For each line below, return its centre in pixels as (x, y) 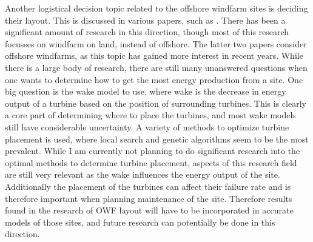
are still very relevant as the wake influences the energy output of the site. (143, 174)
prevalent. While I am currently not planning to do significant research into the (153, 151)
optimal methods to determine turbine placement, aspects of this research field (151, 162)
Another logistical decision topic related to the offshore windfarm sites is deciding (156, 8)
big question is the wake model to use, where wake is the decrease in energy (146, 91)
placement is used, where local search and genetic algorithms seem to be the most (157, 139)
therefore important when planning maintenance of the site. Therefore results (149, 198)
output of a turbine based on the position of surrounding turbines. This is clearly (156, 103)
